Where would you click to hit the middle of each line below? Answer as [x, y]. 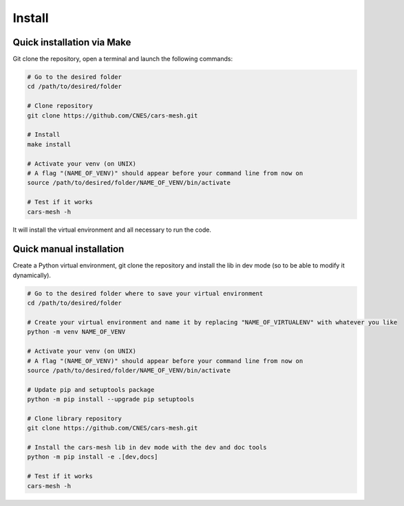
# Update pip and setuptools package [91, 389]
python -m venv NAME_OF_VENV [76, 332]
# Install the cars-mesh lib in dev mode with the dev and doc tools [147, 448]
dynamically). [32, 275]
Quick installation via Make [72, 42]
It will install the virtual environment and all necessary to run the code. [112, 230]
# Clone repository [60, 106]
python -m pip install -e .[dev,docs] [93, 457]
